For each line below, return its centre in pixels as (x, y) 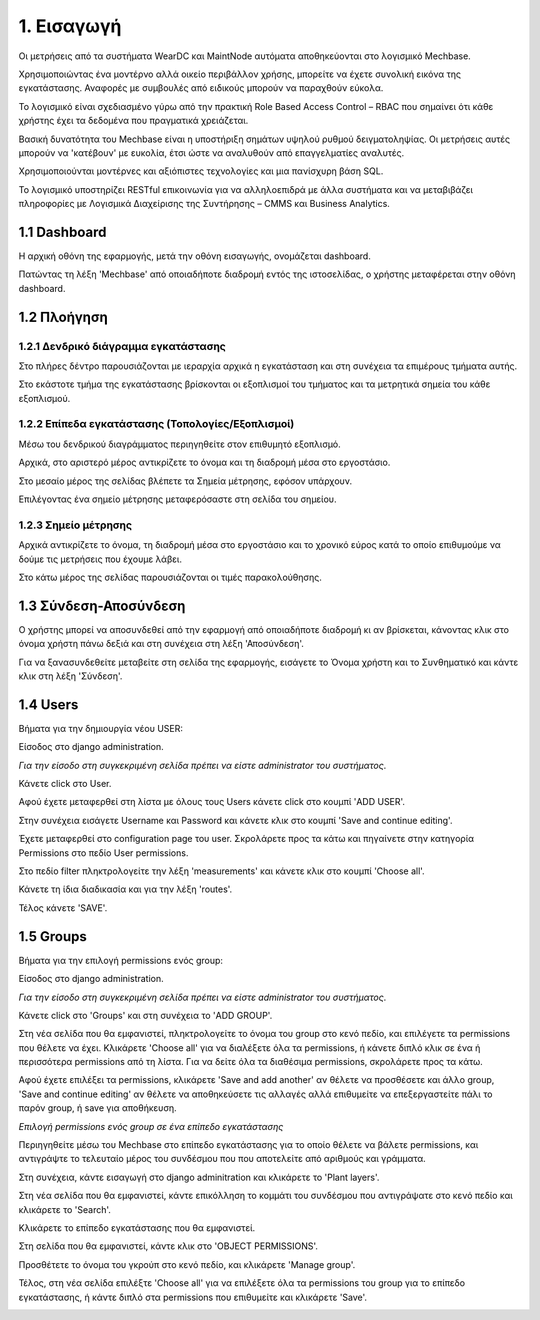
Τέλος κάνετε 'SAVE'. (63, 907)
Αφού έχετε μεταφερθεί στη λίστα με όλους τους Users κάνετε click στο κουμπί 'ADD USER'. (211, 802)
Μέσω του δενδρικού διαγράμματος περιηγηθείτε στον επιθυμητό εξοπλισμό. (180, 444)
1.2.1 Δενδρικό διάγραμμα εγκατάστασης (122, 346)
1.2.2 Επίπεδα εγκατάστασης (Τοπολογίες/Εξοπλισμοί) (156, 424)
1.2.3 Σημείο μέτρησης (75, 525)
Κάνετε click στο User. (65, 784)
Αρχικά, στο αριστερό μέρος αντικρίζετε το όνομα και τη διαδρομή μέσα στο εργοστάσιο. (204, 462)
